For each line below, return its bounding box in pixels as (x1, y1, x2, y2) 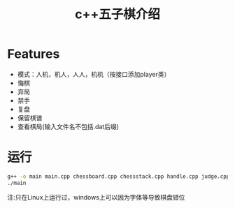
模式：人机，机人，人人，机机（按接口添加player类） (17, 70, 171, 78)
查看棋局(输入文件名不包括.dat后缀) (17, 122, 120, 131)
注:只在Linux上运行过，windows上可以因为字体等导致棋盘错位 (7, 193, 185, 201)
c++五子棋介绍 (74, 6, 161, 22)
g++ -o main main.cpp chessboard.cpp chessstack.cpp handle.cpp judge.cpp (7, 172, 230, 180)
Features (7, 46, 60, 62)
